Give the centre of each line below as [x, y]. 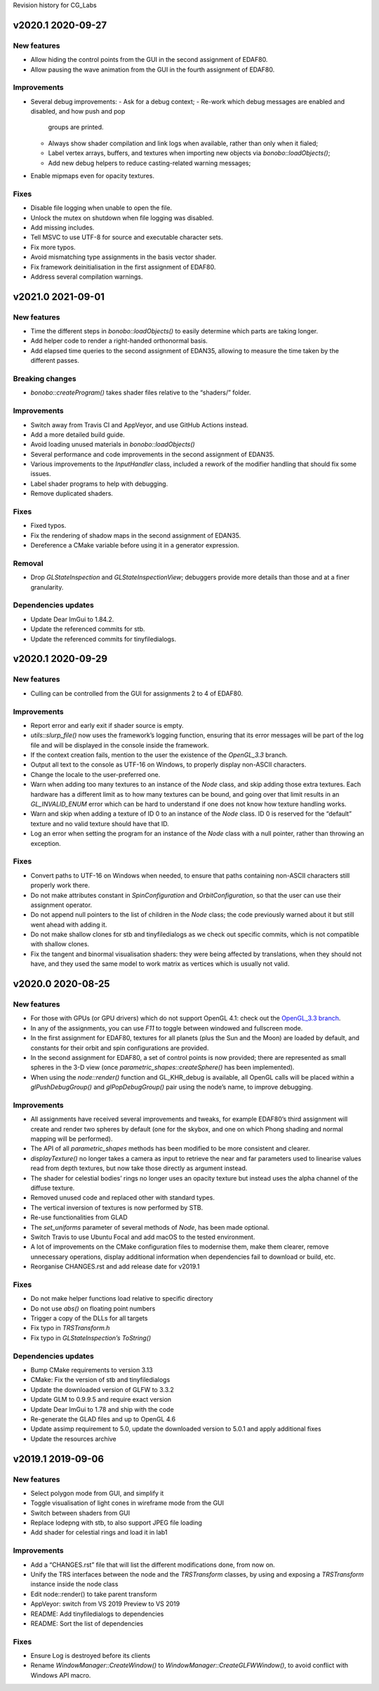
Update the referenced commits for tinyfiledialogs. [104, 639]
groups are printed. [76, 127]
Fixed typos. [48, 526]
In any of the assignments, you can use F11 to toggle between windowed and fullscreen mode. [167, 1028]
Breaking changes [45, 379]
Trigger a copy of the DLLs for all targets [89, 1318]
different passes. [55, 361]
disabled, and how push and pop [78, 112]
